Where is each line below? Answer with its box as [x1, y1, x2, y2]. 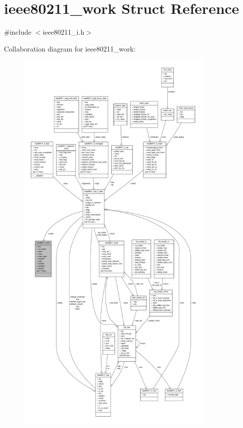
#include [4, 27, 32, 37]
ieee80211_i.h [43, 27, 85, 37]
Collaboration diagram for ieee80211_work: [4, 43, 136, 53]
